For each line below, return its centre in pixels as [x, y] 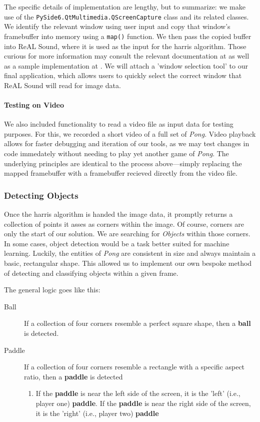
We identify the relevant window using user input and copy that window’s [117, 26]
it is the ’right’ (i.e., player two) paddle [97, 413]
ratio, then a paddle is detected [73, 376]
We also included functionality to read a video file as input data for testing [119, 124]
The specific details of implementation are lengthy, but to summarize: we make [125, 7]
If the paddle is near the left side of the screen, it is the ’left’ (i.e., [138, 393]
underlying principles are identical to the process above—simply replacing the [123, 163]
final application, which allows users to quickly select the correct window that [123, 75]
